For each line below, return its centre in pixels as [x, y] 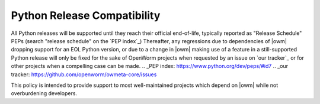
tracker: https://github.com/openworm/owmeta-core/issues [84, 74]
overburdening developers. [44, 93]
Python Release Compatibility [86, 15]
